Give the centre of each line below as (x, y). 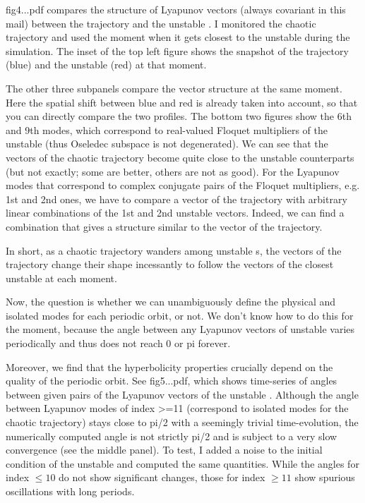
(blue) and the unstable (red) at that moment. (106, 65)
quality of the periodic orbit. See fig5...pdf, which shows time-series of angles (172, 381)
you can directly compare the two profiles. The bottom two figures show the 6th (179, 116)
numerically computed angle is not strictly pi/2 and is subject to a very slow (172, 436)
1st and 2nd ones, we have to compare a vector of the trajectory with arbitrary (176, 199)
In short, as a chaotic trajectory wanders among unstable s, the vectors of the (174, 250)
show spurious (325, 477)
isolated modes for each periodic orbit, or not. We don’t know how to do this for (180, 315)
